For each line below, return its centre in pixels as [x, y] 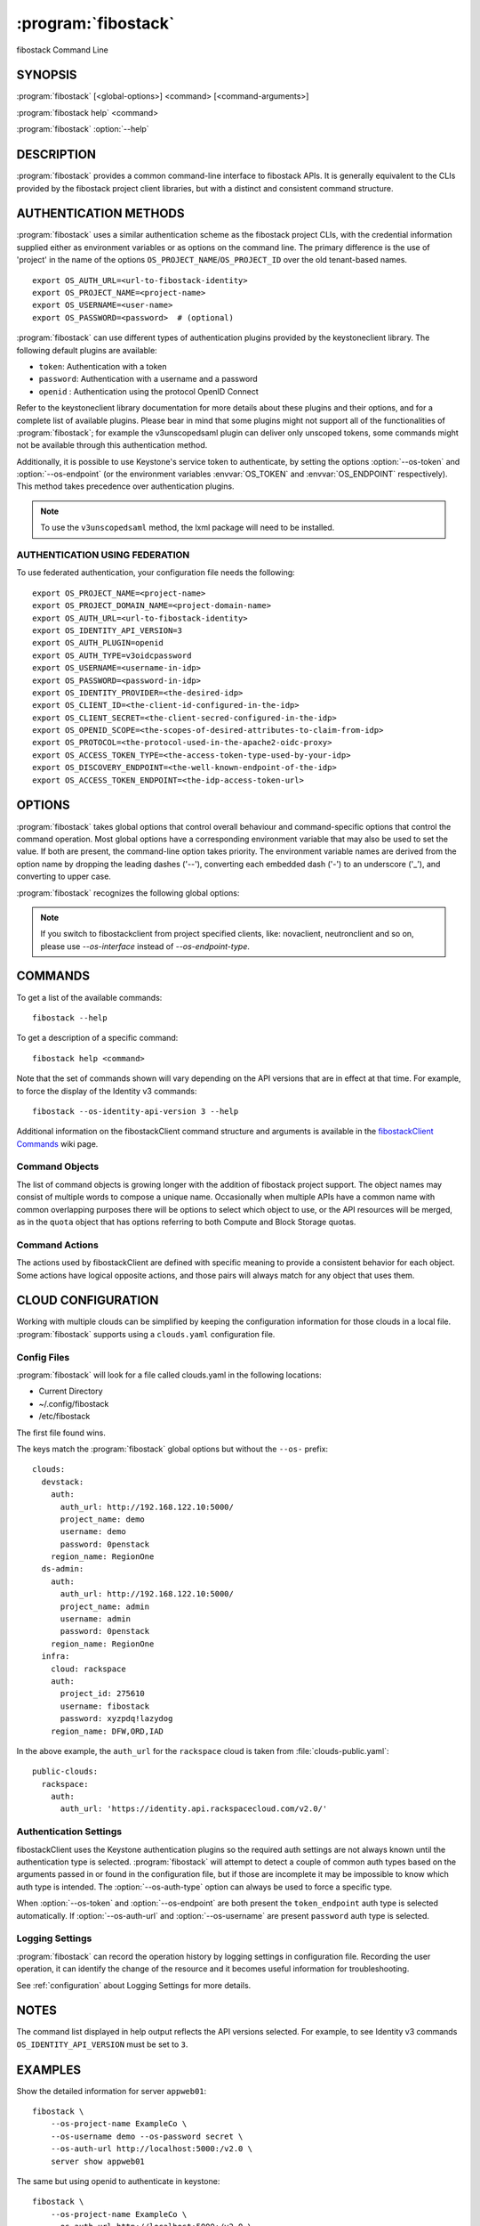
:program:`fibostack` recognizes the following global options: [128, 893]
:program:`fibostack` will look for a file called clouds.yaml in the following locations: [169, 1375]
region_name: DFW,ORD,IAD [107, 1731]
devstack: [63, 1482]
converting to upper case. [64, 876]
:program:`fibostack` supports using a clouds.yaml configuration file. [146, 1334]
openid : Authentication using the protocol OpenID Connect [149, 391]
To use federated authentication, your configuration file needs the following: [156, 573]
